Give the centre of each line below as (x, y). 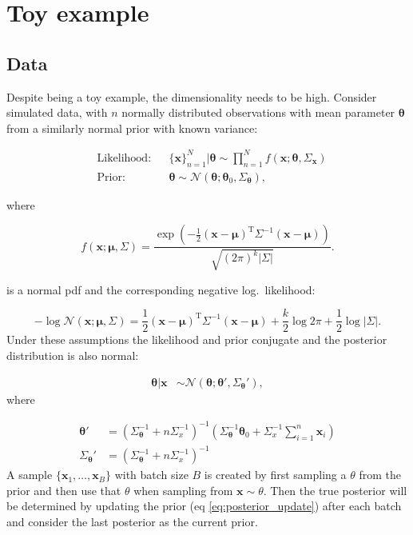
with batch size (151, 475)
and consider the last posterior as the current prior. (132, 522)
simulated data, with (57, 112)
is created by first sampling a (275, 475)
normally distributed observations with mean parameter (258, 112)
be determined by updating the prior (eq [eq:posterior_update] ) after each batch (204, 506)
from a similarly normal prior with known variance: (132, 128)
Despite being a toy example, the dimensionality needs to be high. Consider (192, 96)
